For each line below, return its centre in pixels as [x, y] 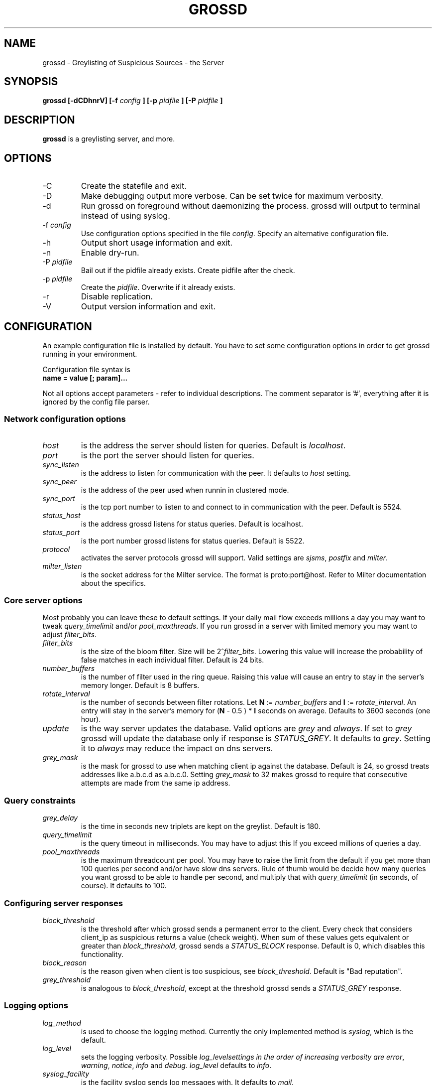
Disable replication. [117, 297]
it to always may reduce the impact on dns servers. [177, 748]
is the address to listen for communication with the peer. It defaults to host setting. [216, 473]
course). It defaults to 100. [124, 886]
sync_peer [59, 481]
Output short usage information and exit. [157, 243]
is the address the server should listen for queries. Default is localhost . [213, 445]
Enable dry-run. [110, 253]
